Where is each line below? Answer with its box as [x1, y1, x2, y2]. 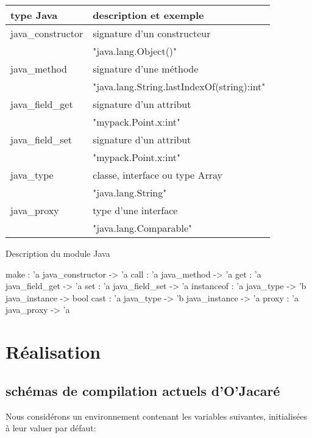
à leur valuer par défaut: [5, 422, 96, 434]
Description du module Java [5, 247, 110, 259]
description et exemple [93, 8, 204, 22]
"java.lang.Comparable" [93, 221, 193, 235]
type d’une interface [93, 203, 178, 217]
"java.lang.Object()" [93, 44, 177, 58]
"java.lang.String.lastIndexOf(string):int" [93, 79, 266, 93]
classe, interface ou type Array [93, 168, 223, 182]
